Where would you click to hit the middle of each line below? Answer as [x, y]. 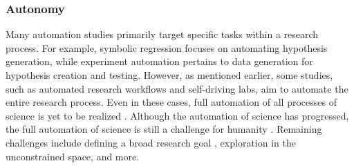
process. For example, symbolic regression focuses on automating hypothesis [167, 47]
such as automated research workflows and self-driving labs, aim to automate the [177, 88]
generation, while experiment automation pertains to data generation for [159, 61]
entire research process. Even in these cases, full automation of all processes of [171, 102]
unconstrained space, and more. [73, 156]
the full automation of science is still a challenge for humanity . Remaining [164, 129]
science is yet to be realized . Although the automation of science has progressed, [177, 115]
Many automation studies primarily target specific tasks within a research [162, 34]
